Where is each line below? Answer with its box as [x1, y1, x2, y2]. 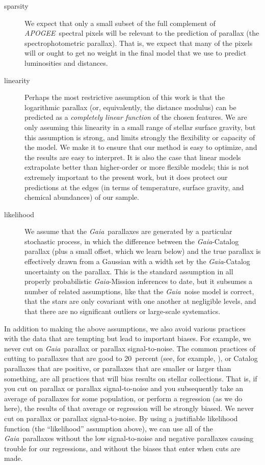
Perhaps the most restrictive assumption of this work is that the [24, 92, 225, 102]
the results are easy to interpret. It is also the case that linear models [24, 151, 241, 162]
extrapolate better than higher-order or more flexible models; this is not [24, 162, 249, 172]
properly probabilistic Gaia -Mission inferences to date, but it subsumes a [24, 276, 253, 287]
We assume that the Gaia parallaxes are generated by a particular [24, 226, 232, 237]
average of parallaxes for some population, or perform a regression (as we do [4, 393, 243, 403]
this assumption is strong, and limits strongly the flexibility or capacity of [24, 132, 255, 142]
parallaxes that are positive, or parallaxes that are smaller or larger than [4, 363, 231, 373]
